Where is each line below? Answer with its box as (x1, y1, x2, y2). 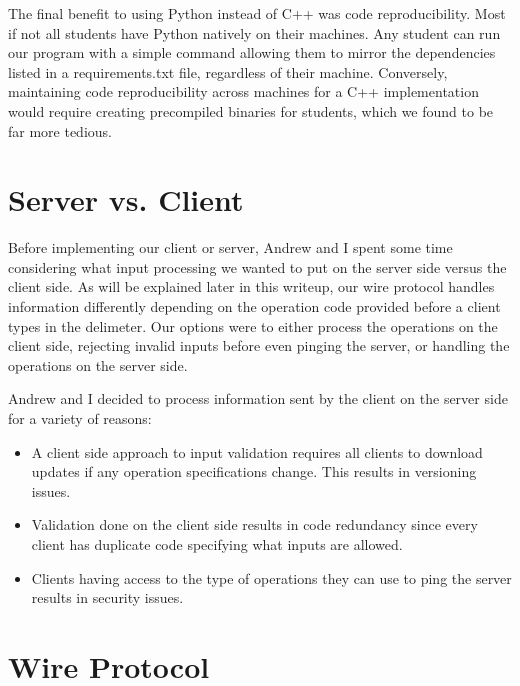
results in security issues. (31, 587, 184, 608)
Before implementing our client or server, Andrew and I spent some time (8, 237, 453, 258)
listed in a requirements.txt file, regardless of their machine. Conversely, (8, 61, 448, 82)
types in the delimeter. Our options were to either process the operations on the (8, 315, 498, 336)
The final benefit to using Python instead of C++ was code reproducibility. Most (8, 3, 506, 23)
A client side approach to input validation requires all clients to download (31, 441, 483, 462)
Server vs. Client (8, 179, 244, 220)
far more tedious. (8, 120, 112, 141)
